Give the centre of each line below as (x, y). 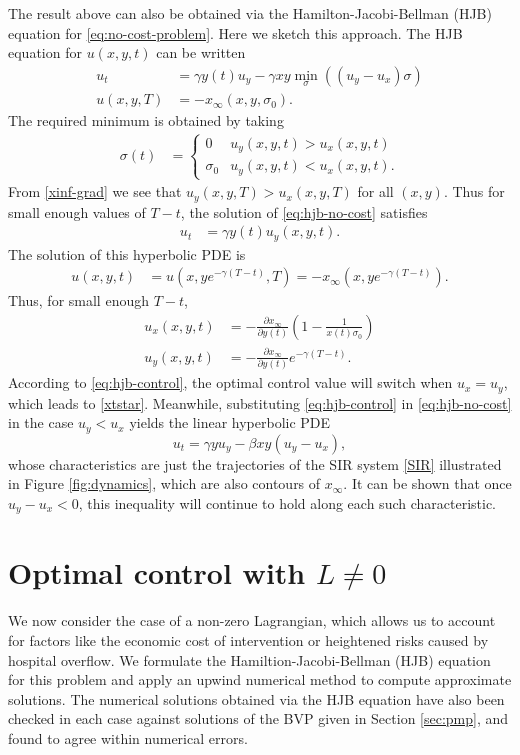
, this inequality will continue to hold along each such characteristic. (287, 502)
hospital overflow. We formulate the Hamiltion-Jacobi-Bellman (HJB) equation (249, 659)
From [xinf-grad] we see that (95, 191)
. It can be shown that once (427, 483)
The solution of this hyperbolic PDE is (127, 253)
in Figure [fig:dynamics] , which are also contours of (164, 483)
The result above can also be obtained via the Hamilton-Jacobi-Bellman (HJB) (250, 13)
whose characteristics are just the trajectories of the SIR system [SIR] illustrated (255, 463)
